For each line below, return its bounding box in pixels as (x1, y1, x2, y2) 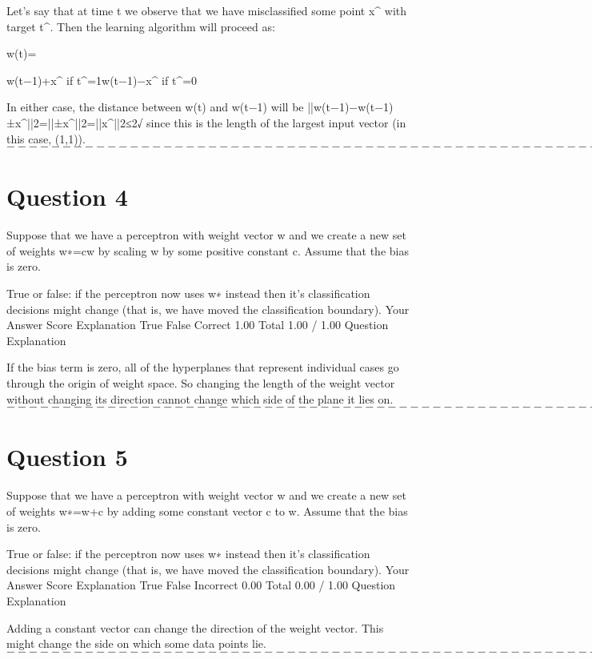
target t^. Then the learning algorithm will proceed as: (6, 18, 275, 34)
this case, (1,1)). (6, 130, 86, 147)
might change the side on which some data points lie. (6, 635, 266, 652)
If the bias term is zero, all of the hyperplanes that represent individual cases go (6, 359, 399, 376)
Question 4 (6, 180, 128, 213)
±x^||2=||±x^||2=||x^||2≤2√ (6, 114, 143, 131)
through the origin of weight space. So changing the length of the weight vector (6, 375, 395, 392)
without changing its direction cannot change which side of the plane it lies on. (6, 390, 394, 407)
